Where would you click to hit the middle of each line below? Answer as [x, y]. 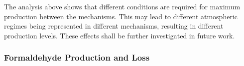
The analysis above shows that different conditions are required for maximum [122, 6]
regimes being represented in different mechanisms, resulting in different [114, 26]
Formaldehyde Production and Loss [77, 57]
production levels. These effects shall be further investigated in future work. [120, 35]
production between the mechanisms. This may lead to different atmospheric [121, 16]
